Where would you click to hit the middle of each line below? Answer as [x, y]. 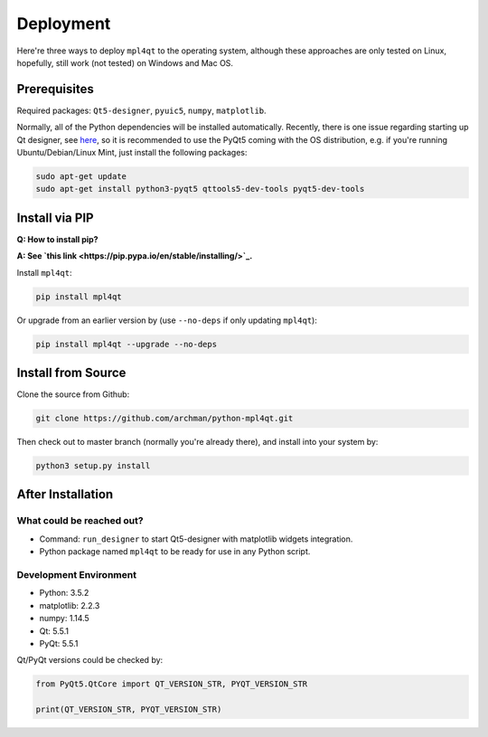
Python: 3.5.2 [64, 593]
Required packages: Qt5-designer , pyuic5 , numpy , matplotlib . [141, 110]
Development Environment [77, 574]
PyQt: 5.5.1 [59, 643]
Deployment [64, 24]
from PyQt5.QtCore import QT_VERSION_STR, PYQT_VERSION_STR [172, 684]
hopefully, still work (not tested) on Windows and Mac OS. [125, 62]
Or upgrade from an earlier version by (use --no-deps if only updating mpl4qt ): [167, 320]
